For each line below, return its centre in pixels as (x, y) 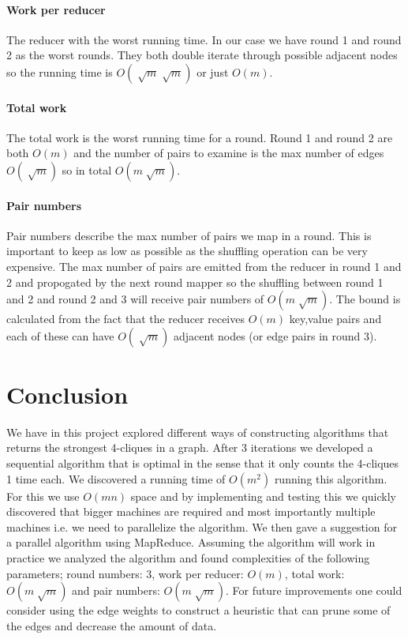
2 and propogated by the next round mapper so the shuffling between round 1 (195, 282)
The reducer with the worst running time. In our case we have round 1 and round (204, 39)
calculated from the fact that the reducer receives (125, 319)
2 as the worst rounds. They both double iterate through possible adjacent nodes (202, 55)
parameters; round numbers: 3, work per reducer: (125, 573)
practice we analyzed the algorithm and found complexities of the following (188, 558)
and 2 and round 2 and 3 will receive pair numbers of (135, 299)
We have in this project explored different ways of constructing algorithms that (198, 432)
